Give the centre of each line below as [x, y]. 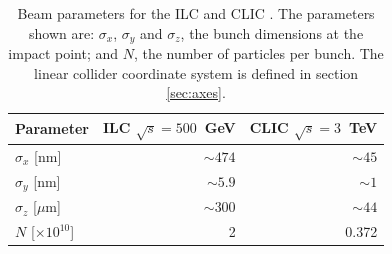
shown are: [62, 32]
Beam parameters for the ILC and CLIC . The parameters [196, 13]
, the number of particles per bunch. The [258, 53]
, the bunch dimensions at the [272, 32]
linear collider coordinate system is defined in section [196, 72]
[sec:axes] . [196, 92]
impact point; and [63, 53]
